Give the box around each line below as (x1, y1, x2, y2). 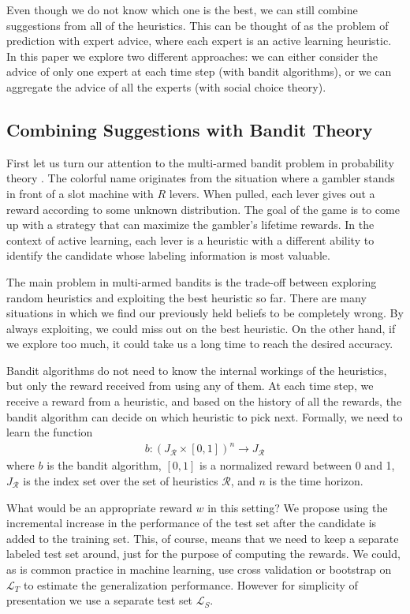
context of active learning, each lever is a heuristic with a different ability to (6, 231, 375, 248)
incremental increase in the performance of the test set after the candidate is (6, 515, 377, 531)
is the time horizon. (269, 472, 363, 489)
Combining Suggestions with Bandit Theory (6, 117, 373, 141)
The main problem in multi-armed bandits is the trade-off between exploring (6, 273, 377, 290)
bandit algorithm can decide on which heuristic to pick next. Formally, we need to (6, 408, 403, 425)
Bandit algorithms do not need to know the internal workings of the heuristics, (6, 361, 387, 378)
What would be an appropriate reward (6, 499, 192, 515)
